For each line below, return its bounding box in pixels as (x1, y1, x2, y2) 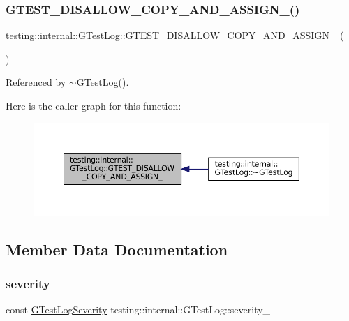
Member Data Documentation (6, 238, 228, 260)
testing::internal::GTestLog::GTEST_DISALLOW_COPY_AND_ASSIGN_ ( (6, 28, 344, 43)
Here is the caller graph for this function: (6, 98, 181, 112)
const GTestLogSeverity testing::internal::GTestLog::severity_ (6, 302, 271, 317)
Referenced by (6, 75, 66, 89)
